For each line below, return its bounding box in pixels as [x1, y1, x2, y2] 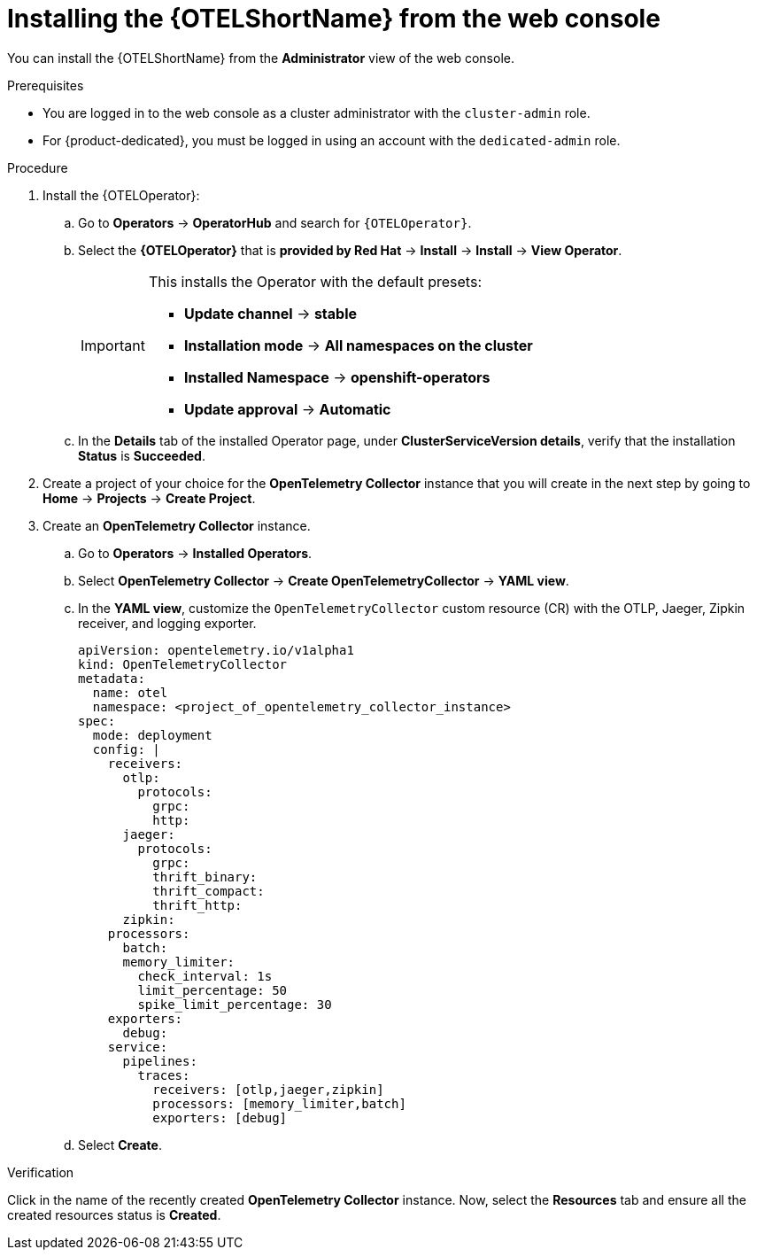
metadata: [78, 671, 145, 686]
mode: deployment [92, 727, 212, 742]
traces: [137, 1067, 190, 1082]
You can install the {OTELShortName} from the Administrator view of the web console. [7, 50, 514, 66]
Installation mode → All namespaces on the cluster [183, 336, 533, 354]
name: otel [92, 685, 168, 700]
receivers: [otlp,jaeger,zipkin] [152, 1082, 384, 1097]
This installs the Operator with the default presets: [148, 272, 482, 291]
